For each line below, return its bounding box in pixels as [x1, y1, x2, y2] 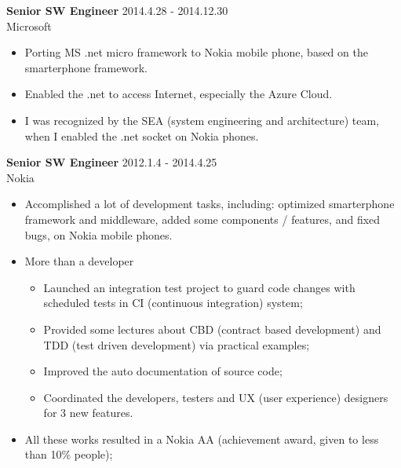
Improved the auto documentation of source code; [43, 363, 283, 379]
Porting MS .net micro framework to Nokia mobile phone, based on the [24, 44, 368, 60]
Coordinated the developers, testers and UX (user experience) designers [43, 389, 388, 405]
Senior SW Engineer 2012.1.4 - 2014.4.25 [6, 154, 217, 170]
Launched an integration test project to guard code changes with [43, 279, 355, 295]
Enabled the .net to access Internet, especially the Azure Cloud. [24, 86, 333, 102]
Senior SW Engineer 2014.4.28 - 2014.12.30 [6, 2, 228, 18]
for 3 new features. [43, 404, 133, 421]
